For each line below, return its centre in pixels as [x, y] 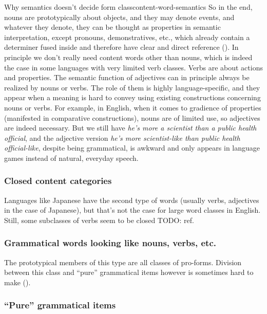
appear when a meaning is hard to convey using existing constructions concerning [132, 97]
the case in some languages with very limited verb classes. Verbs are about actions [133, 67]
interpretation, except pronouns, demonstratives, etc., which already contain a [127, 37]
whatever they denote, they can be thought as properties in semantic [112, 27]
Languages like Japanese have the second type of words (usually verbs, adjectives [132, 200]
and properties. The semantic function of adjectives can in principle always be [127, 77]
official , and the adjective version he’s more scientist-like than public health [122, 137]
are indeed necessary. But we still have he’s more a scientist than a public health [130, 128]
